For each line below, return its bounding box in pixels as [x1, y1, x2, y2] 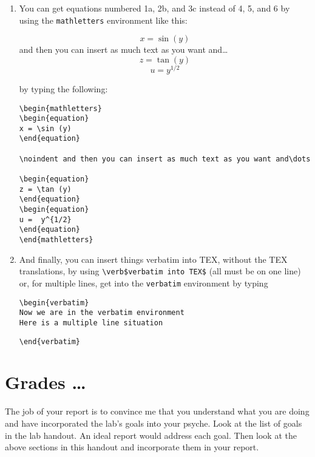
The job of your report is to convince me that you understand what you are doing [5, 405, 310, 418]
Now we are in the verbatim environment [19, 308, 185, 317]
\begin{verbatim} [19, 298, 89, 307]
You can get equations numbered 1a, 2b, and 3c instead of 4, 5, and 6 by [19, 2, 290, 14]
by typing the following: [19, 82, 108, 95]
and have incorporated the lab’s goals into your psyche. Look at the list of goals [5, 416, 302, 429]
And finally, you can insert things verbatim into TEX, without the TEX [19, 252, 288, 265]
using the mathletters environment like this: [19, 13, 188, 26]
